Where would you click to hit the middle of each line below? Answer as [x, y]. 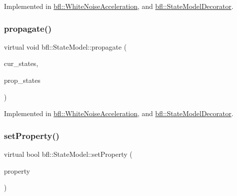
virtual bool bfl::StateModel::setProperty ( [68, 154]
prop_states [22, 80]
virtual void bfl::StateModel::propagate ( [65, 46]
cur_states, [21, 63]
